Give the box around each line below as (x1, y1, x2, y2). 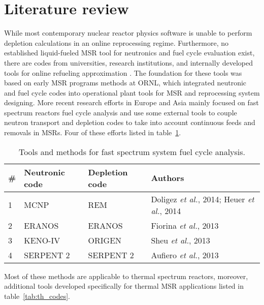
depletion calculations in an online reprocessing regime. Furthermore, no (4, 37, 229, 48)
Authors (151, 172, 184, 184)
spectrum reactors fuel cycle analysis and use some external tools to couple (4, 107, 237, 117)
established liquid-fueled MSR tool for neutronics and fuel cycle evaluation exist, (4, 47, 255, 58)
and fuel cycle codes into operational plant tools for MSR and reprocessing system (4, 87, 260, 98)
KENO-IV (24, 234, 60, 246)
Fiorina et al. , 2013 (151, 219, 219, 231)
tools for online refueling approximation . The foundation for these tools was (4, 67, 242, 78)
